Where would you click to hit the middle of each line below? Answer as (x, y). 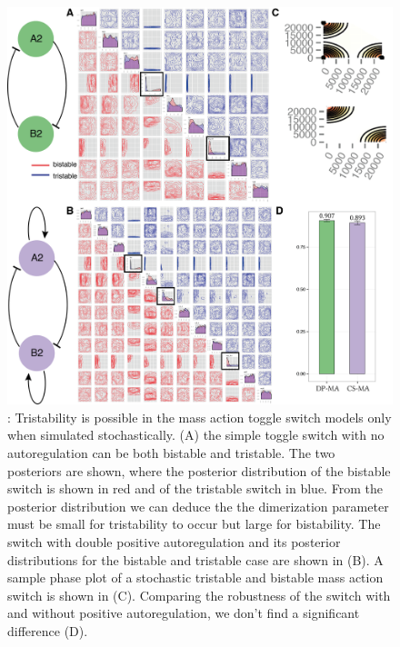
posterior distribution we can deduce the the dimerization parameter (198, 506)
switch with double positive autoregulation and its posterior (174, 541)
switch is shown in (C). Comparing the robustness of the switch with (199, 595)
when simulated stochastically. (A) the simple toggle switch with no (196, 435)
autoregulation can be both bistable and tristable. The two (171, 453)
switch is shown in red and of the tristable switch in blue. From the (195, 488)
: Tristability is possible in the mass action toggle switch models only (200, 417)
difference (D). (48, 630)
